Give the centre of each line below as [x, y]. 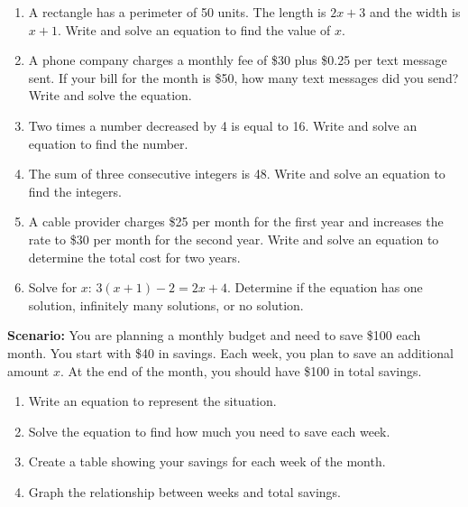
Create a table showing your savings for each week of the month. [207, 461]
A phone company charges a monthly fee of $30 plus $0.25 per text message [238, 60]
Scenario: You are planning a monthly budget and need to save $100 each [214, 335]
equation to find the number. [108, 143]
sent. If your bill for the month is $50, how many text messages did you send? [243, 77]
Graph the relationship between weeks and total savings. [185, 491]
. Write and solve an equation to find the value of [194, 29]
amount [28, 370]
